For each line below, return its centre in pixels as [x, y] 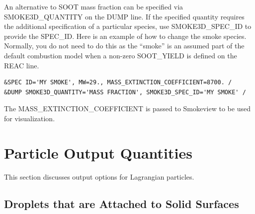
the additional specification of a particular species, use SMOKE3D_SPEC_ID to [128, 26]
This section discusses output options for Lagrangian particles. [99, 176]
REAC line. [22, 65]
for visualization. [30, 118]
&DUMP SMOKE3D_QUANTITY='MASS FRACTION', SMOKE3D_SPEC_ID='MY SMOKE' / [125, 92]
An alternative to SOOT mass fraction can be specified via [94, 6]
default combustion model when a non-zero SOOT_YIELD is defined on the [121, 55]
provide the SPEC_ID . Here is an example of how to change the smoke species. [125, 36]
